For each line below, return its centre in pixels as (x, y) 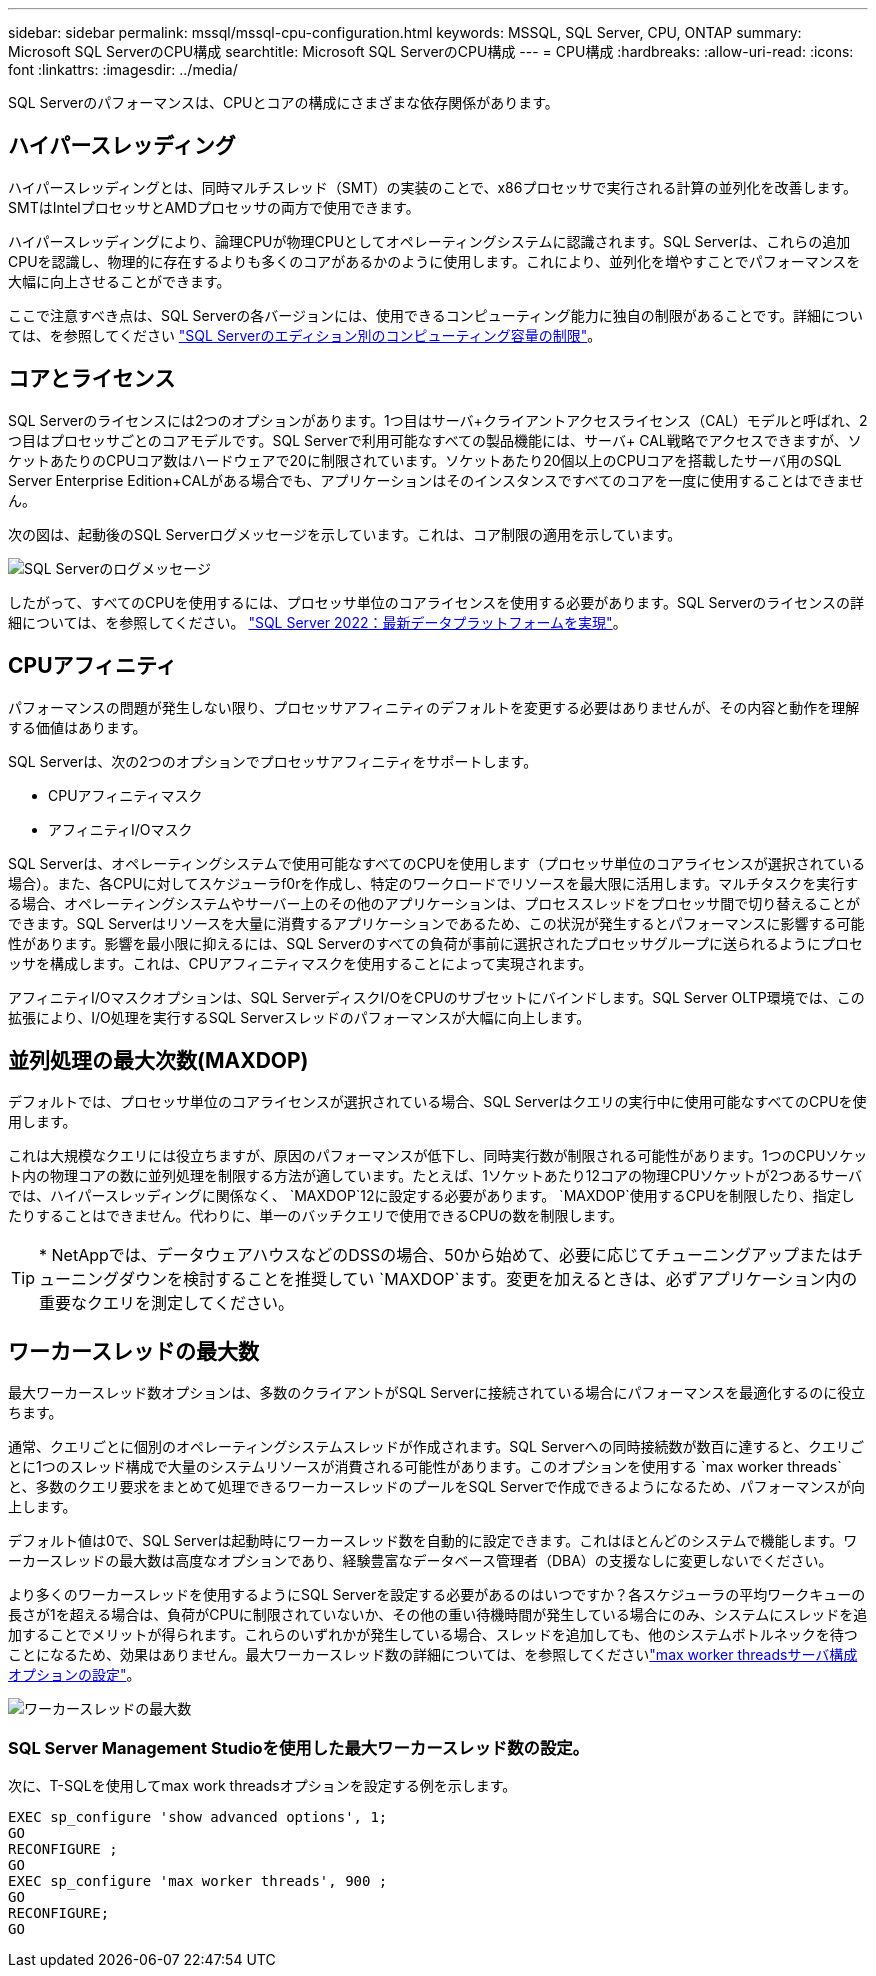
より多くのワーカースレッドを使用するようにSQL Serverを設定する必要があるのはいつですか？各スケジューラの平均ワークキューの (437, 1595)
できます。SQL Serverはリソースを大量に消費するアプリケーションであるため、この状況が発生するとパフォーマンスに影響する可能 (436, 923)
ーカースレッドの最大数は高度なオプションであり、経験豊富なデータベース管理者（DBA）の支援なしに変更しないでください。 (420, 1561)
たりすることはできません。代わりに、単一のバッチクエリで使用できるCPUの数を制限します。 (316, 1216)
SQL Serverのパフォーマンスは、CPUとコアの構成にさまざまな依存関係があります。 (283, 102)
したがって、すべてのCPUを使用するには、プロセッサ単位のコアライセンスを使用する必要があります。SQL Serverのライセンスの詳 (436, 602)
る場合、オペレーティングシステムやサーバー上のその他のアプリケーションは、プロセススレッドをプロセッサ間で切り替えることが (434, 903)
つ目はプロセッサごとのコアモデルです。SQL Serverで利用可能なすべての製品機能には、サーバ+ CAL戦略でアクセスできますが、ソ (435, 440)
